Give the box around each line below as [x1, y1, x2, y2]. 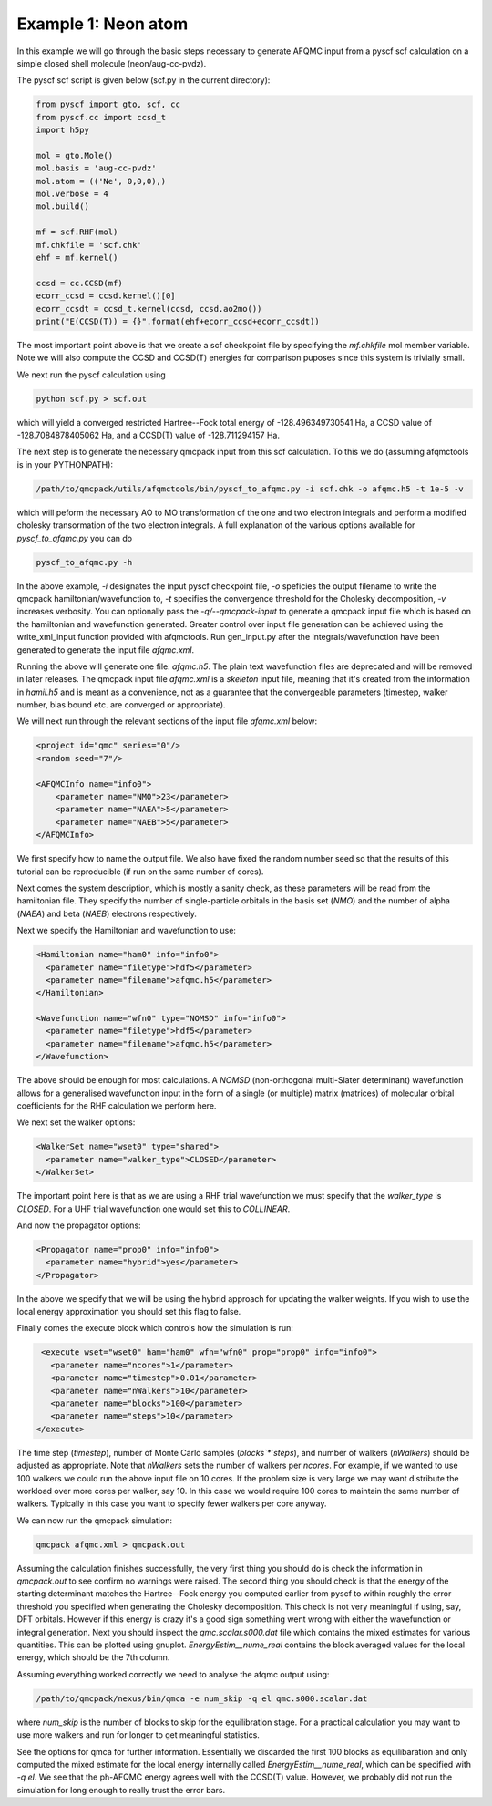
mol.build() [36, 201, 90, 212]
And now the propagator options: [16, 1220, 141, 1231]
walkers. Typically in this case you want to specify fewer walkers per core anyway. [16, 1498, 327, 1509]
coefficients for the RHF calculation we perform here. [16, 1100, 217, 1111]
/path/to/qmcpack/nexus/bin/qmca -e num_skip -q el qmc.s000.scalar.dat [36, 1693, 368, 1704]
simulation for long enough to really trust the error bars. [16, 1784, 226, 1795]
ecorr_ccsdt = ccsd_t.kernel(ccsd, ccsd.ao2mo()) [36, 304, 262, 314]
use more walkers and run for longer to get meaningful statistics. [16, 1729, 260, 1740]
